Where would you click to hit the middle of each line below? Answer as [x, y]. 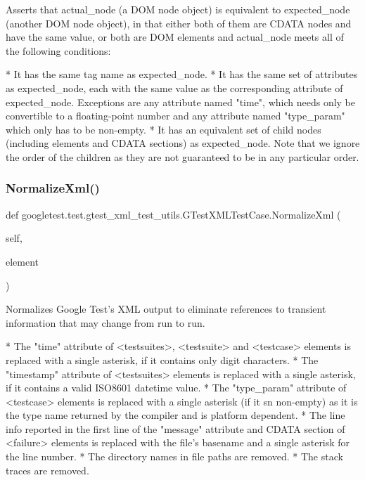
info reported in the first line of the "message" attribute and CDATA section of [175, 428]
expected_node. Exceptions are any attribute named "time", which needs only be [181, 102]
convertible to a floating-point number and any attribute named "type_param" [175, 116]
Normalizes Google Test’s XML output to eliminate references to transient [166, 309]
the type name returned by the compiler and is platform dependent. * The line [175, 415]
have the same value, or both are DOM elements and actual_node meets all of [175, 37]
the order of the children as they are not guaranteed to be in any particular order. [182, 156]
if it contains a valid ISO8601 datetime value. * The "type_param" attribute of [176, 388]
